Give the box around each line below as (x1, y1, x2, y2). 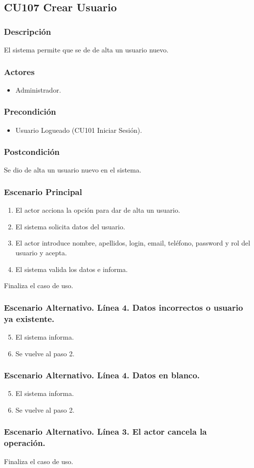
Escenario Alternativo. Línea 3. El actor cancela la (4, 425, 207, 438)
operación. (4, 437, 46, 449)
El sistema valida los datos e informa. (15, 264, 128, 274)
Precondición (4, 105, 56, 118)
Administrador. (15, 84, 61, 95)
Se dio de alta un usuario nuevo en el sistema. (4, 165, 141, 175)
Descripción (4, 25, 51, 37)
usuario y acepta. (15, 247, 67, 258)
